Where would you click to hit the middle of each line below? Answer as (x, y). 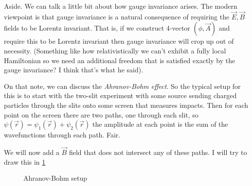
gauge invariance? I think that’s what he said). (74, 70)
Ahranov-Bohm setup (55, 178)
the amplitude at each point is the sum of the (160, 124)
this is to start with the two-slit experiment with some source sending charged (120, 95)
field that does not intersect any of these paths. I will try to (158, 152)
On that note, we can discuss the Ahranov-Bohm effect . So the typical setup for (122, 86)
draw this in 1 (25, 161)
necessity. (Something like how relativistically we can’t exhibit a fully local (115, 51)
